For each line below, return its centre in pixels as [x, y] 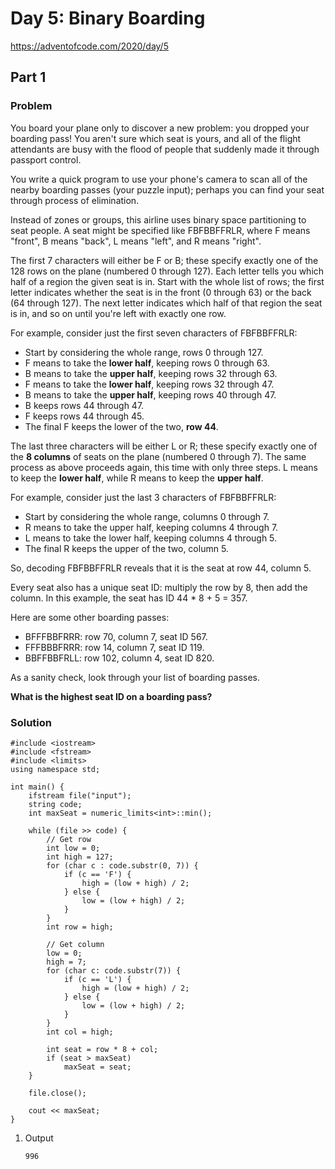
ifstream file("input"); [80, 795]
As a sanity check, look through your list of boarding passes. [135, 677]
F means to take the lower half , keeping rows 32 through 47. [149, 384]
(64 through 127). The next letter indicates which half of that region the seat [166, 303]
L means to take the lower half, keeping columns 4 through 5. [151, 538]
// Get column [75, 944]
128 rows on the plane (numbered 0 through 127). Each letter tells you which [167, 271]
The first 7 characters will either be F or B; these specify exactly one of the [164, 260]
